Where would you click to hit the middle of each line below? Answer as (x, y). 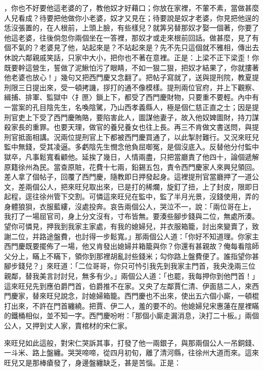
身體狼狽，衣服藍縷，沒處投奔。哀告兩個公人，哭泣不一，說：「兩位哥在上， (130, 206)
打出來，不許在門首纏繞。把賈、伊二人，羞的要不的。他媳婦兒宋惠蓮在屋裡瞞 (131, 305)
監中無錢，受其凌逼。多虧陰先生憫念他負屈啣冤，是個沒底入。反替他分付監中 (131, 147)
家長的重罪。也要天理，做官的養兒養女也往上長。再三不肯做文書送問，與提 (135, 127)
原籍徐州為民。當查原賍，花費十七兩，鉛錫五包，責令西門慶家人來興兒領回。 (131, 166)
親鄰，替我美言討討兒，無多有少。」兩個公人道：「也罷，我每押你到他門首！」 (131, 276)
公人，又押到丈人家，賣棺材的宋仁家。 (68, 325)
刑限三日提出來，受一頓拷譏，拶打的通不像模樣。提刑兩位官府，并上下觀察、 (131, 87)
